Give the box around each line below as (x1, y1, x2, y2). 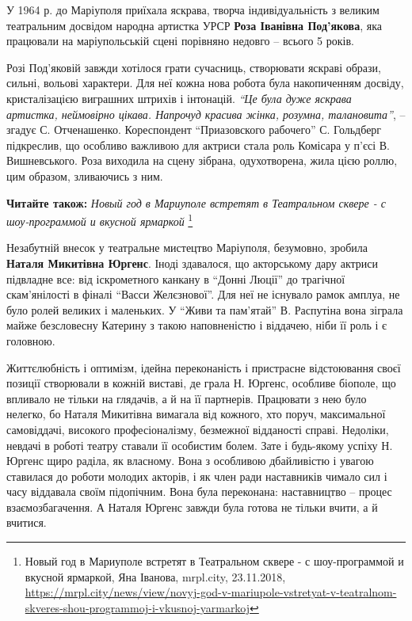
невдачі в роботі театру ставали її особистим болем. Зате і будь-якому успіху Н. (6, 436, 393, 453)
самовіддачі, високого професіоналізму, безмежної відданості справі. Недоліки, (6, 421, 389, 437)
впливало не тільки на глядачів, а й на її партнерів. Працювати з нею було (6, 390, 367, 406)
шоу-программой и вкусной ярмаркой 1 (6, 211, 193, 229)
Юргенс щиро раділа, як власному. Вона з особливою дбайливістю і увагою (6, 452, 374, 469)
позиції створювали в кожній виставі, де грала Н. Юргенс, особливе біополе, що (6, 375, 396, 391)
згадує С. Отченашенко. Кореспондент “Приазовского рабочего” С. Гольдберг (6, 121, 382, 138)
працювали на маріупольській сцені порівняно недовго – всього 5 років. (6, 32, 354, 49)
